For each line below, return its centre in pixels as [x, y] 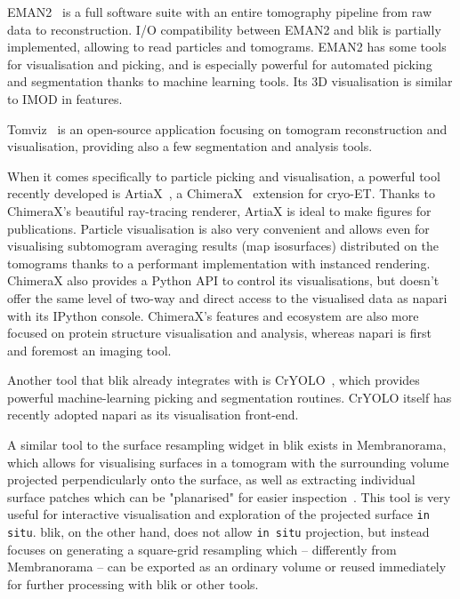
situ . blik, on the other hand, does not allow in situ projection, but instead [218, 532]
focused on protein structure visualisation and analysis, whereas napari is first [219, 333]
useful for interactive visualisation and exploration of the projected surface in [218, 514]
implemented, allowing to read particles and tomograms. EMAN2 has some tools [227, 47]
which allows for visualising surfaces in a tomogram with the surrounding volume [228, 462]
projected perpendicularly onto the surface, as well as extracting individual [211, 479]
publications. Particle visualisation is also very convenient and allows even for [218, 228]
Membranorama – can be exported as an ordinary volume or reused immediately [227, 567]
